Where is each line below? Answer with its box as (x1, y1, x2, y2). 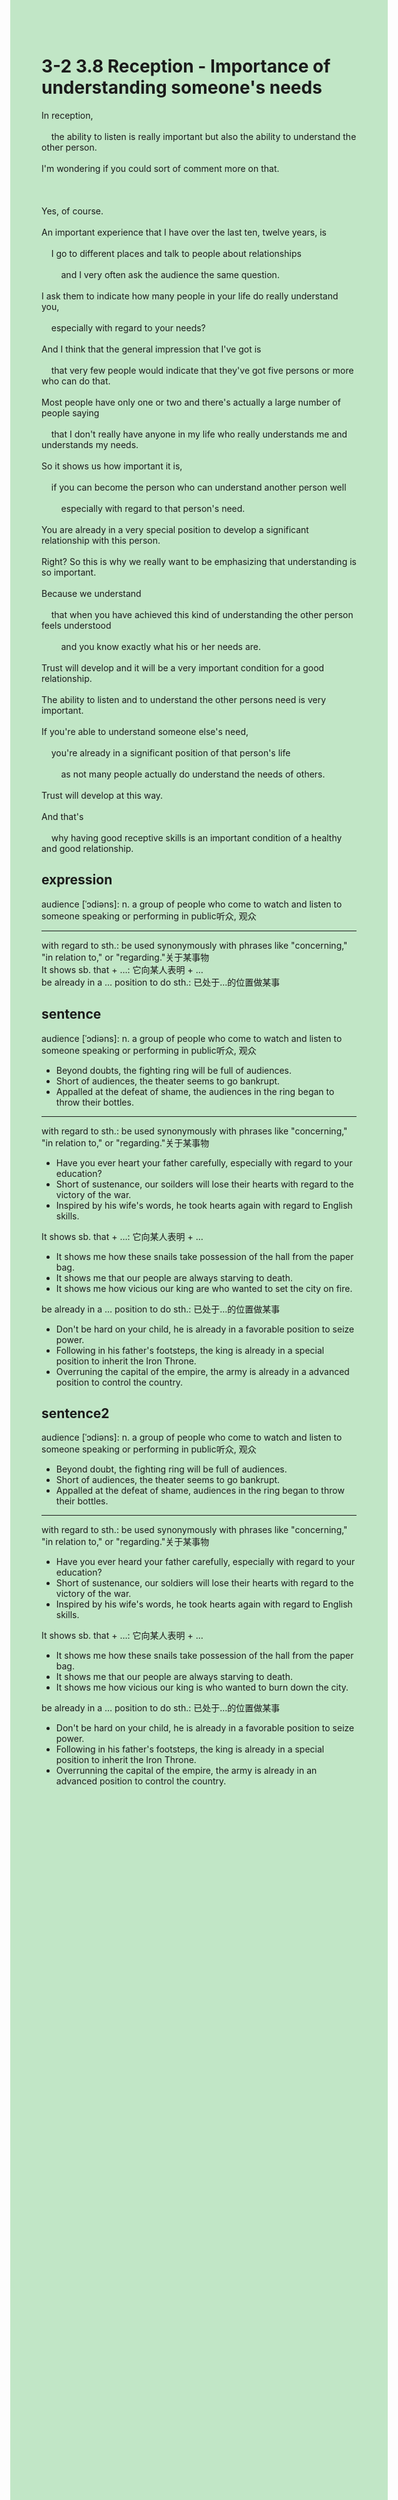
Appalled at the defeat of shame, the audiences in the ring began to (55, 1085, 335, 1097)
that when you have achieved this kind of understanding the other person (50, 608, 354, 620)
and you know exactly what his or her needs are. (60, 640, 261, 652)
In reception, (41, 109, 94, 121)
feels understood (41, 619, 112, 631)
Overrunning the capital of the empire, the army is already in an (55, 1765, 318, 1777)
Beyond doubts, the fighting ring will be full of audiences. (55, 1064, 293, 1076)
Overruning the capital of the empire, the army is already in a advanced (55, 1365, 350, 1377)
